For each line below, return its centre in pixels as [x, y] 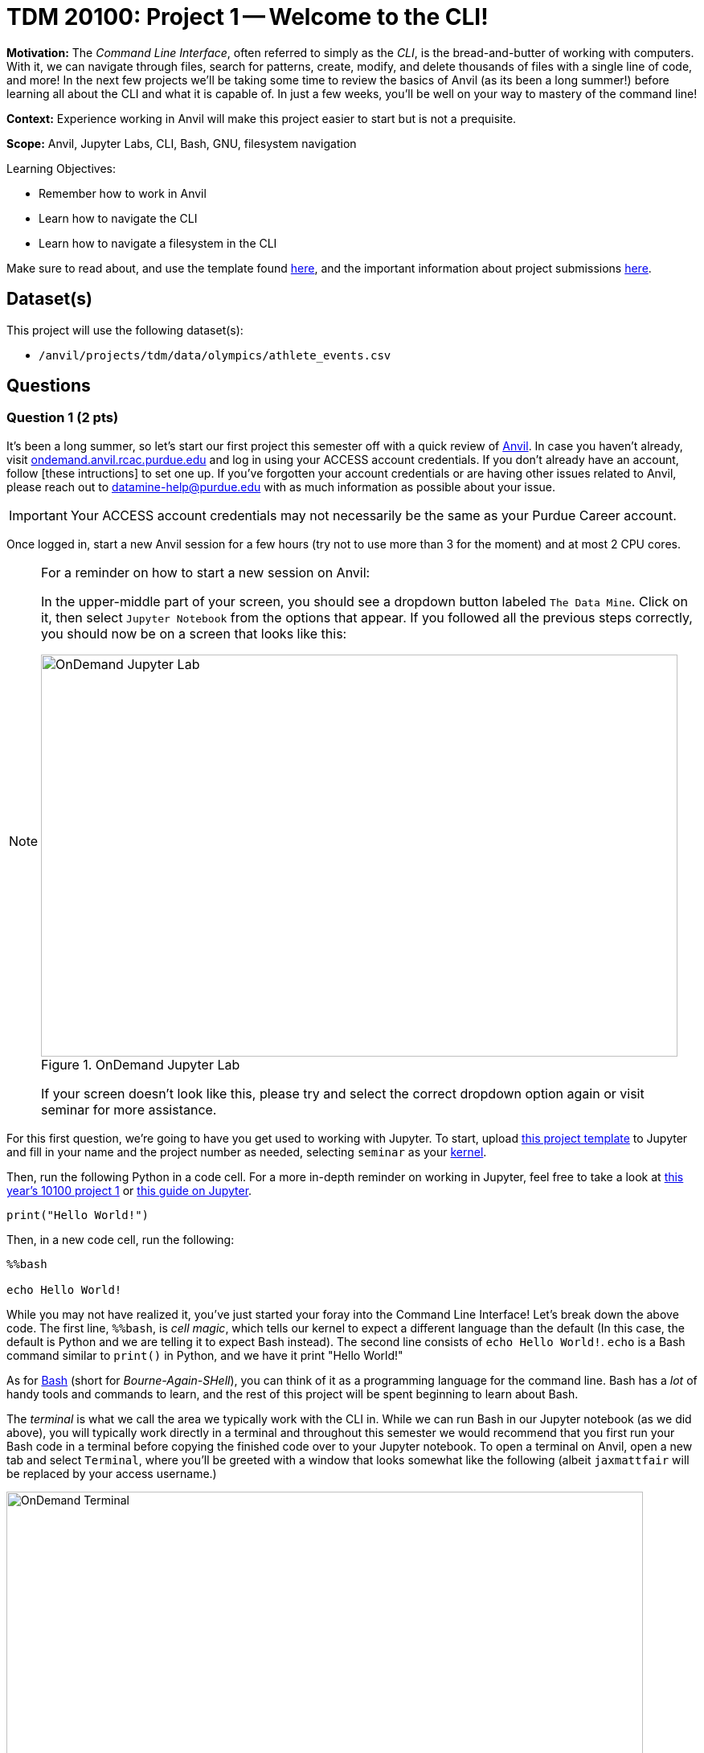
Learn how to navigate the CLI [118, 218]
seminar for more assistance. [129, 1109]
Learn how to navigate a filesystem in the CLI [158, 243]
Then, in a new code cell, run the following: [121, 1239]
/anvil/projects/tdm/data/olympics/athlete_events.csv [215, 355]
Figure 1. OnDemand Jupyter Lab [141, 1064]
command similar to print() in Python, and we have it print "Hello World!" [205, 1355]
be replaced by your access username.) [112, 1473]
